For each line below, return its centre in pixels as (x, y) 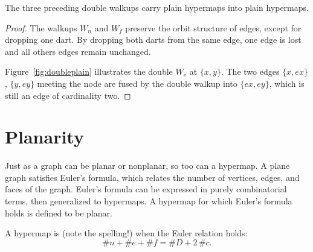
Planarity (44, 137)
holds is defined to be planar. (59, 213)
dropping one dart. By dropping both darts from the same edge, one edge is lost (153, 39)
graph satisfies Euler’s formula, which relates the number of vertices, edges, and (152, 177)
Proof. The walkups (41, 27)
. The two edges (250, 71)
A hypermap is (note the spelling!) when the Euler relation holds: (126, 233)
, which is (287, 83)
